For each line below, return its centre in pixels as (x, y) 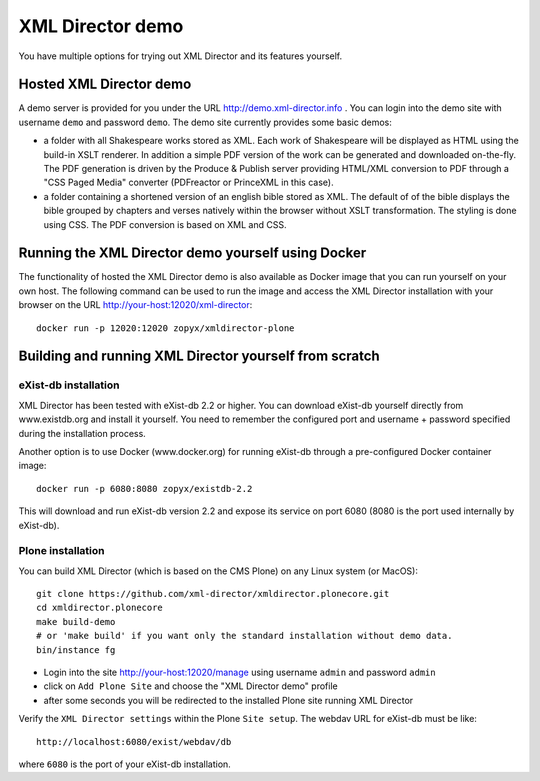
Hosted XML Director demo (105, 84)
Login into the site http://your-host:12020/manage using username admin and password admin (239, 672)
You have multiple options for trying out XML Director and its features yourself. (180, 56)
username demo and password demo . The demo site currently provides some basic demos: (205, 122)
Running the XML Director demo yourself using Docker (192, 253)
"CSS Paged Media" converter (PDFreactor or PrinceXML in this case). (188, 182)
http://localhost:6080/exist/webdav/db (134, 741)
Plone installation (61, 551)
